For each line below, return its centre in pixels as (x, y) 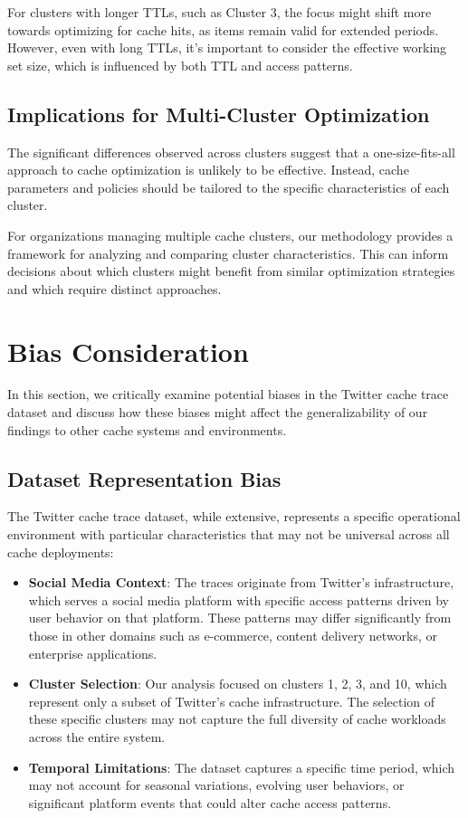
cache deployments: (61, 552)
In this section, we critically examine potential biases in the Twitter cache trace (228, 394)
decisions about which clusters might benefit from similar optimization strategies (231, 271)
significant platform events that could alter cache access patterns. (210, 802)
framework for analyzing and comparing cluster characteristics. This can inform (228, 253)
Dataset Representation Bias (144, 478)
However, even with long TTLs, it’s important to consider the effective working (227, 48)
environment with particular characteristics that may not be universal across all (229, 534)
